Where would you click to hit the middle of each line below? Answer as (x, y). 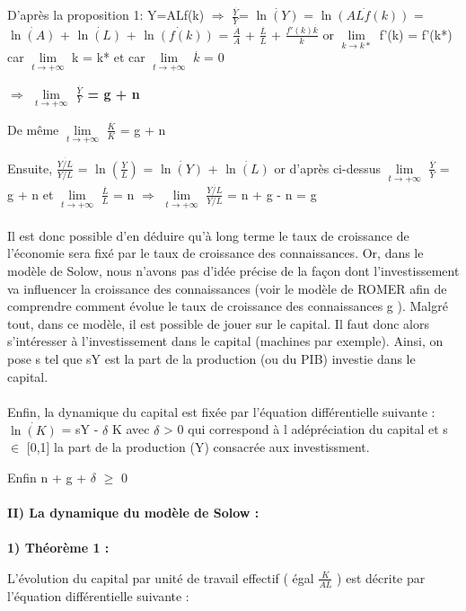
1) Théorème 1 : (58, 548)
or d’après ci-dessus (328, 168)
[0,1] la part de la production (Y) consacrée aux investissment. (198, 447)
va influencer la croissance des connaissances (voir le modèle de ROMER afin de (227, 288)
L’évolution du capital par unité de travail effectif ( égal (161, 577)
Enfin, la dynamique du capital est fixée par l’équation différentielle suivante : (221, 411)
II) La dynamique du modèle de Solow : (133, 512)
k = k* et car (109, 57)
